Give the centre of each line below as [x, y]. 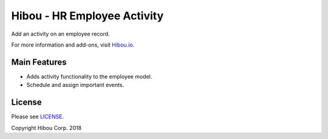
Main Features [39, 62]
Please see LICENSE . [37, 117]
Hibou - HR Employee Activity [87, 16]
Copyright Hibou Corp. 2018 [46, 128]
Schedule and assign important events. [75, 85]
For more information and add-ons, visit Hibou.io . [73, 45]
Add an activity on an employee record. [60, 34]
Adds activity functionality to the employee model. [89, 76]
